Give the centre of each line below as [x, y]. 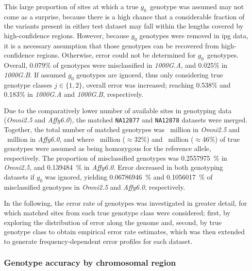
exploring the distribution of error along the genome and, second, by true [113, 222]
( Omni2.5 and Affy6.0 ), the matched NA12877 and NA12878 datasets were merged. [126, 120]
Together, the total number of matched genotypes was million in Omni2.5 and [122, 129]
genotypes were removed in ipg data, [194, 35]
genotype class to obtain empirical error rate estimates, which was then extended [124, 232]
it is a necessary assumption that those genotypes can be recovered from [111, 45]
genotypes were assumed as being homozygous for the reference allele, [108, 148]
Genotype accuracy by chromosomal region [90, 263]
